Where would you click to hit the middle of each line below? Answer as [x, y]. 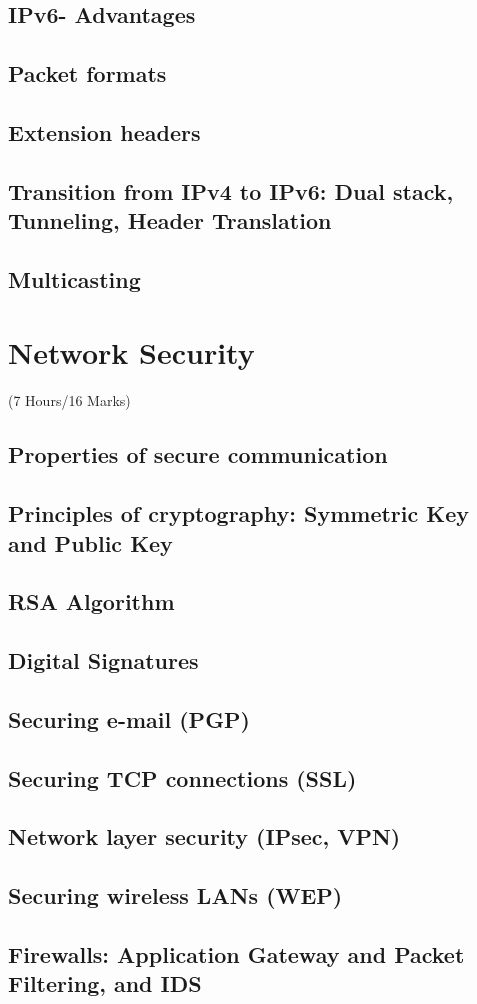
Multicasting [74, 278]
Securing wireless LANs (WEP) [175, 895]
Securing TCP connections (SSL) [182, 777]
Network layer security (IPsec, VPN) [204, 836]
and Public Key [90, 542]
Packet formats [87, 73]
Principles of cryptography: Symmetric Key [239, 513]
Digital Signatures [103, 660]
